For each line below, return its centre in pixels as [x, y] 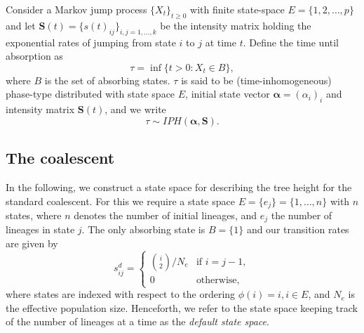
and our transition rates [298, 229]
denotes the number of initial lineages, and [166, 215]
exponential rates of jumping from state [91, 42]
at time [221, 42]
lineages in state [40, 229]
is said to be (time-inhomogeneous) [256, 80]
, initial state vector [228, 94]
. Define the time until [291, 42]
